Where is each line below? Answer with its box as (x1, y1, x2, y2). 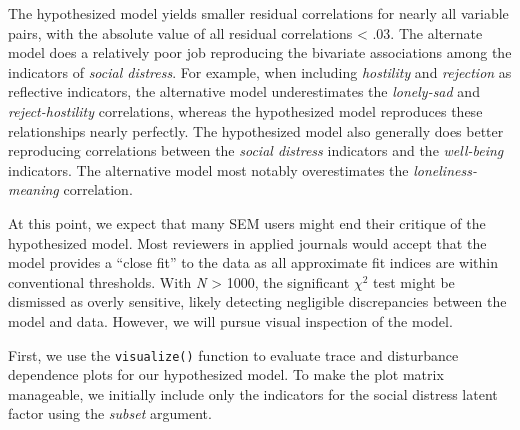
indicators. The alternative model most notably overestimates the (8, 159, 409, 180)
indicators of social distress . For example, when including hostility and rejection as (8, 61, 512, 82)
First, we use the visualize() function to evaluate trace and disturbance (8, 344, 459, 365)
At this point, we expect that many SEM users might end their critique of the (8, 212, 486, 233)
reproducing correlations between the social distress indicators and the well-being (8, 140, 504, 161)
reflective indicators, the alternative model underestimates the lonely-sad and (8, 81, 480, 102)
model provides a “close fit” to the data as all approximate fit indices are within (8, 252, 499, 273)
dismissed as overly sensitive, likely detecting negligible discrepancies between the (8, 291, 507, 312)
